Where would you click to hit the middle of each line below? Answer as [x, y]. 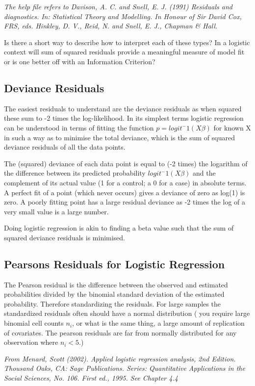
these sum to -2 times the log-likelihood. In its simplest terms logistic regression [124, 118]
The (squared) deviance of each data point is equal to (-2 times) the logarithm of [126, 163]
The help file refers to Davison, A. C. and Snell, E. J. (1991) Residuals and [118, 6]
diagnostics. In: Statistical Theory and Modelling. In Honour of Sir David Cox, [123, 16]
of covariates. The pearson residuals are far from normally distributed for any [120, 332]
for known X [232, 127]
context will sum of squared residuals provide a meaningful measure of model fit [124, 52]
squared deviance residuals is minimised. [65, 237]
